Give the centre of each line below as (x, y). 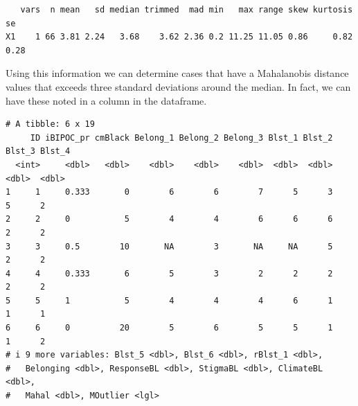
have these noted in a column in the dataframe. (106, 100)
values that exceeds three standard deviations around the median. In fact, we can (178, 86)
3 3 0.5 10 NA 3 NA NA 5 (169, 246)
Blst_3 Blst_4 (38, 151)
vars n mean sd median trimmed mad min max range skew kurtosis (187, 10)
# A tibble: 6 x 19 (50, 124)
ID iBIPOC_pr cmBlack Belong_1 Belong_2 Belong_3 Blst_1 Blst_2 (181, 138)
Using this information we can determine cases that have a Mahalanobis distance (177, 73)
